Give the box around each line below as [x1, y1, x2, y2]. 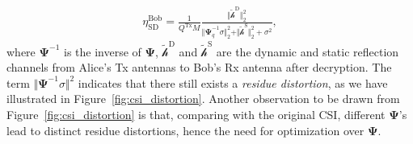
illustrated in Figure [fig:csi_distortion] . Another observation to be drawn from [6, 90, 400, 107]
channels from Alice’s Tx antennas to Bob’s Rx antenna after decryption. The [6, 59, 392, 76]
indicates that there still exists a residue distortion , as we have [78, 74, 388, 91]
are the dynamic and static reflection [216, 43, 399, 60]
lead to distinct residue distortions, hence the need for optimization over [6, 121, 365, 138]
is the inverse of [63, 43, 141, 60]
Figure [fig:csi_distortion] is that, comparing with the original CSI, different [6, 105, 386, 122]
